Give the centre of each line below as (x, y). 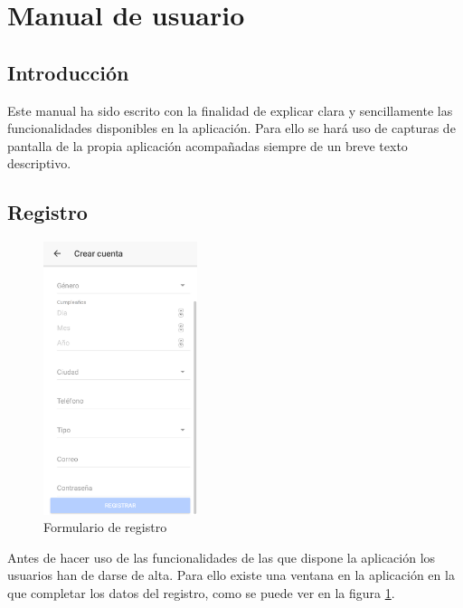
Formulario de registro (105, 527)
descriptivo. (39, 163)
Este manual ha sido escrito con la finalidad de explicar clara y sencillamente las (230, 110)
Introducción (68, 72)
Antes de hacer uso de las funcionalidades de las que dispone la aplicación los (222, 557)
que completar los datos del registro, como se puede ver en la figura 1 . (201, 593)
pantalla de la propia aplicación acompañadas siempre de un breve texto (208, 145)
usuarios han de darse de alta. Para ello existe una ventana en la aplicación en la (231, 575)
